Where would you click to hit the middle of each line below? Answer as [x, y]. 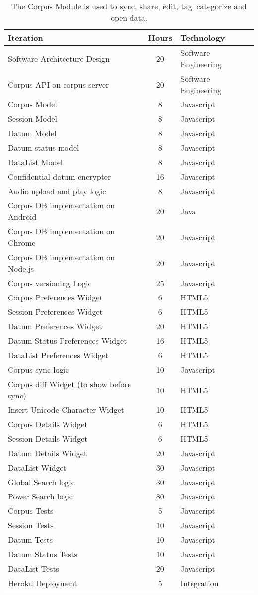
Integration [199, 583]
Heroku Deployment [43, 583]
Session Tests [31, 525]
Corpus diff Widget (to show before [69, 384]
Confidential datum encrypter [60, 176]
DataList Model [35, 162]
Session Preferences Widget [55, 312]
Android [22, 217]
